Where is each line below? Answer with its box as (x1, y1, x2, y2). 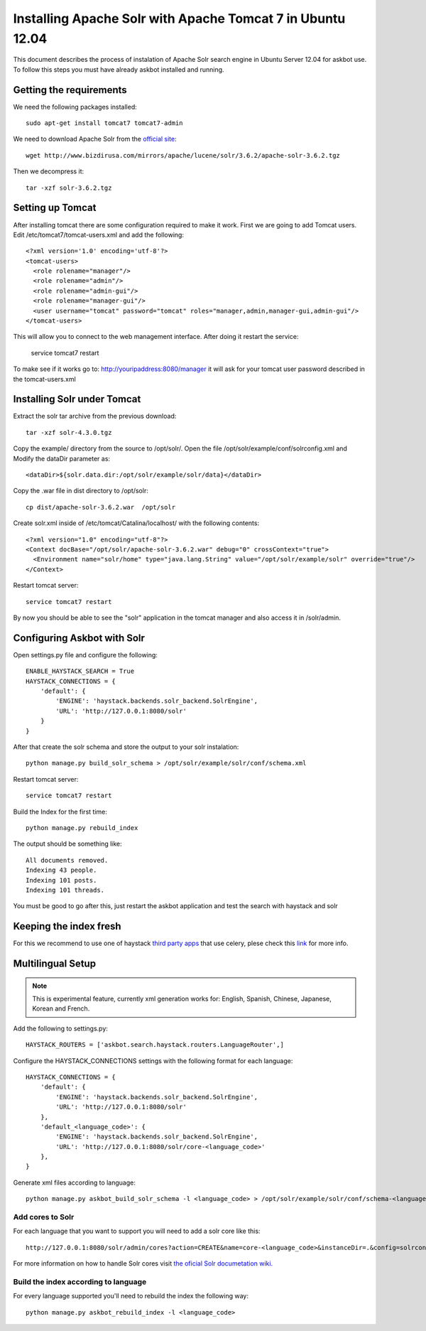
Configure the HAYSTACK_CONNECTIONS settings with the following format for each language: (13, 1056, 293, 1065)
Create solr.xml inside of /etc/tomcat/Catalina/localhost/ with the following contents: (13, 519, 259, 527)
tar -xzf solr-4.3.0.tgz (26, 429, 112, 436)
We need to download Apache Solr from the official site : (13, 135, 177, 144)
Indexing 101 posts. (26, 876, 97, 884)
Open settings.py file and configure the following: (13, 650, 158, 659)
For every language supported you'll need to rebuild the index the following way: (13, 1292, 248, 1300)
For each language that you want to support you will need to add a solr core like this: (13, 1227, 261, 1236)
